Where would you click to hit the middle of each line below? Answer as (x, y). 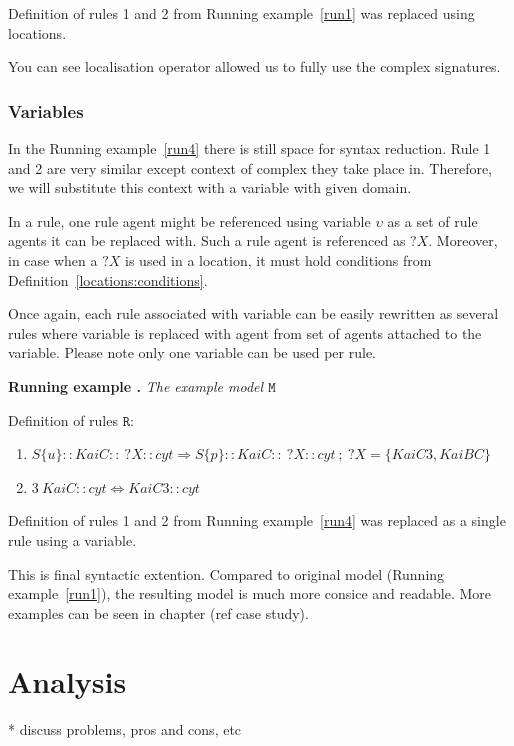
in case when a (53, 259)
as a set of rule (432, 220)
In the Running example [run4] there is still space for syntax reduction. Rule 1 (249, 148)
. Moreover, (463, 240)
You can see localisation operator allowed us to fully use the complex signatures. (254, 66)
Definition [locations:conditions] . (108, 279)
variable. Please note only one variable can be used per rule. (192, 352)
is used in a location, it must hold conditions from (278, 259)
